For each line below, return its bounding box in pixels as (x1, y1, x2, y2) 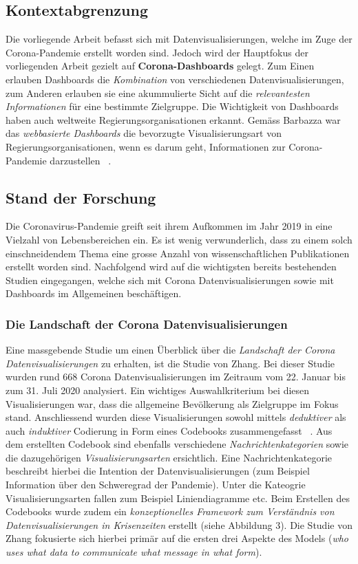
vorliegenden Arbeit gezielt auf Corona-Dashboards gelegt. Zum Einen (6, 58, 315, 73)
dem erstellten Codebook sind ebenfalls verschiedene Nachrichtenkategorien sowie (6, 437, 349, 451)
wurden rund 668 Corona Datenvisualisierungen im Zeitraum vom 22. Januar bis (6, 369, 346, 384)
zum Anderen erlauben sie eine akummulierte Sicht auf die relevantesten (6, 85, 310, 100)
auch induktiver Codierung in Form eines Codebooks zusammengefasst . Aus (6, 423, 333, 437)
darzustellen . (50, 153, 112, 167)
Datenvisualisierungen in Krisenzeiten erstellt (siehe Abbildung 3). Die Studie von (6, 517, 352, 532)
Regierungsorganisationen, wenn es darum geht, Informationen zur (6, 139, 286, 153)
